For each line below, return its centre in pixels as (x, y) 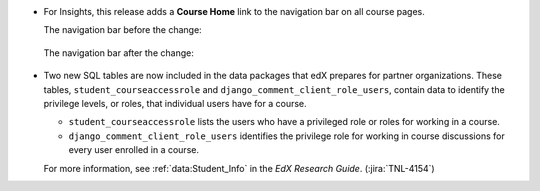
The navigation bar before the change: (122, 30)
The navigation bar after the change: (118, 52)
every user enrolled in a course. (134, 150)
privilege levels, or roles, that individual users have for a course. (175, 103)
